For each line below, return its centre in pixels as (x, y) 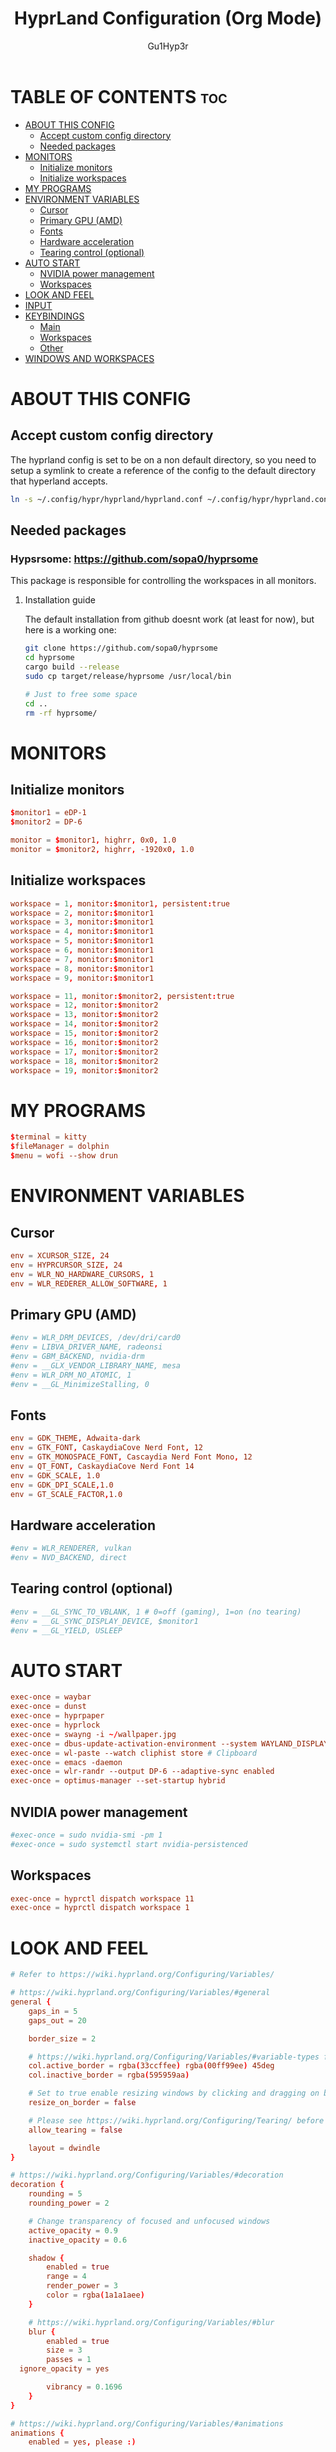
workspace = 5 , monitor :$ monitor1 (82, 941)
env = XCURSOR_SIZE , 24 (60, 1256)
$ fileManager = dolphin (60, 1147)
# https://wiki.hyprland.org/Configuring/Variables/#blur (151, 2322)
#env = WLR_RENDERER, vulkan (71, 1548)
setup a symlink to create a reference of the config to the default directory (163, 470)
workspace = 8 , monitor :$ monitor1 (82, 968)
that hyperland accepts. (59, 481)
